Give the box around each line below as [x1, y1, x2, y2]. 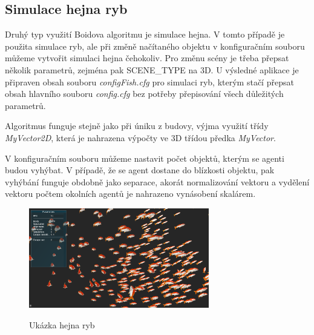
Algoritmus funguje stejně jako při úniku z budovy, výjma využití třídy [5, 119, 269, 132]
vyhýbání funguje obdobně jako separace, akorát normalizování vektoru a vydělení [5, 175, 310, 188]
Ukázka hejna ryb [29, 318, 95, 331]
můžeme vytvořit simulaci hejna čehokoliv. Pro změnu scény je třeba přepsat [5, 51, 289, 64]
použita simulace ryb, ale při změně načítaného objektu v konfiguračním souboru [5, 39, 305, 52]
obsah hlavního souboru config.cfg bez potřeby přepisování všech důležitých [5, 87, 284, 100]
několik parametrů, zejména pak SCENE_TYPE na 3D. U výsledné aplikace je [5, 63, 299, 76]
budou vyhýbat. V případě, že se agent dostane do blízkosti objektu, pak [5, 164, 275, 176]
